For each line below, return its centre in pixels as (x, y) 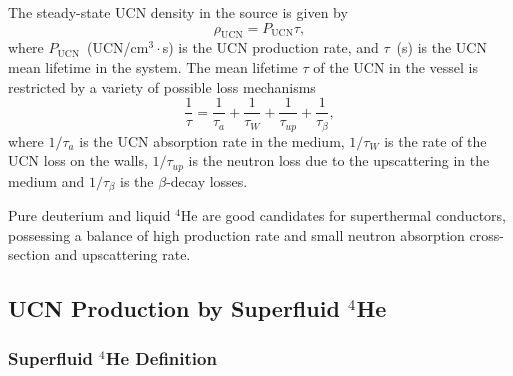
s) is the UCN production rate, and (270, 47)
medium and (46, 180)
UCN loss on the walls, (78, 160)
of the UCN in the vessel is (395, 66)
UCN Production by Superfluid (174, 308)
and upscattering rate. (122, 254)
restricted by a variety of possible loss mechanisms (162, 86)
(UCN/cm (118, 47)
